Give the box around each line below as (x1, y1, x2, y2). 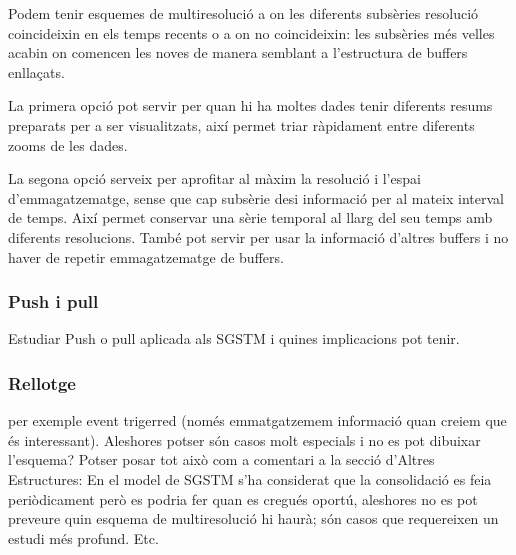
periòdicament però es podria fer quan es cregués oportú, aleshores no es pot (8, 488, 478, 509)
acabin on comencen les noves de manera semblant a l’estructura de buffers (8, 42, 468, 63)
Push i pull (8, 289, 99, 314)
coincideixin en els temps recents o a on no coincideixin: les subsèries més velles (8, 22, 495, 43)
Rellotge (8, 370, 76, 395)
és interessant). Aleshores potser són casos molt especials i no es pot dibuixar (8, 429, 481, 450)
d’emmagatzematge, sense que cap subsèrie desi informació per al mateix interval (8, 187, 504, 208)
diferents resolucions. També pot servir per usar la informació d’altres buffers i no (8, 226, 509, 247)
